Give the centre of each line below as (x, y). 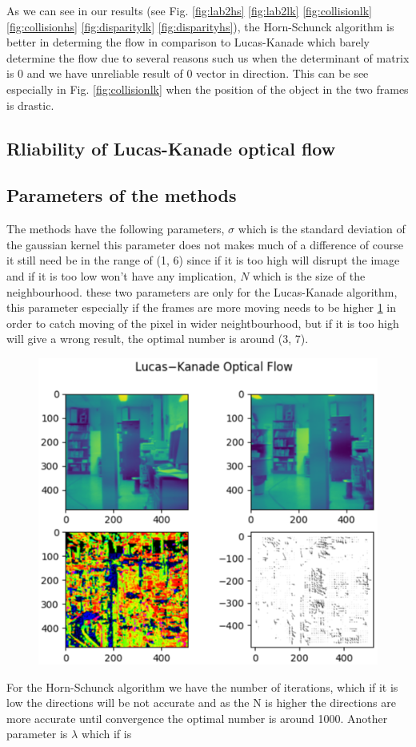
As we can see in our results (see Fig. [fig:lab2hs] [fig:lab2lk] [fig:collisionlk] (190, 10)
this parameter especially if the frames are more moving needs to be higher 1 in (202, 307)
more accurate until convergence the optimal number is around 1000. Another (197, 718)
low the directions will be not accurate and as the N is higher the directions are (201, 703)
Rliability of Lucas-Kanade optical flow (171, 148)
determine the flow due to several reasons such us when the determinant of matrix (208, 57)
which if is (106, 734)
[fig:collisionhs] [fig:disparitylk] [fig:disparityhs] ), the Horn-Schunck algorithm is (200, 26)
